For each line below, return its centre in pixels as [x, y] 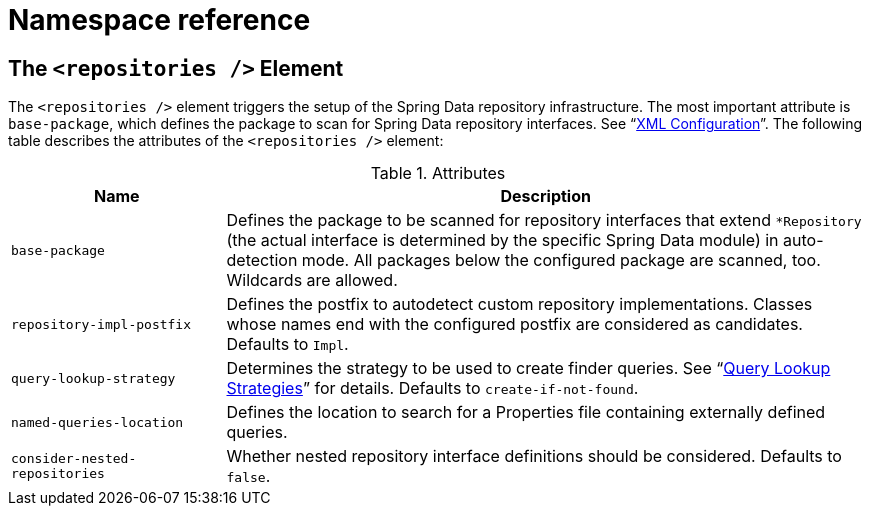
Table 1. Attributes [438, 173]
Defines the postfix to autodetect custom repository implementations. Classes [519, 304]
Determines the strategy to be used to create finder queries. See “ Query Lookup [528, 368]
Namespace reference [159, 20]
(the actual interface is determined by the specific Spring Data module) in [502, 240]
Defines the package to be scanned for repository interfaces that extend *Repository [544, 220]
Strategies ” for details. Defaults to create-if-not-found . [432, 388]
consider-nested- [74, 459]
